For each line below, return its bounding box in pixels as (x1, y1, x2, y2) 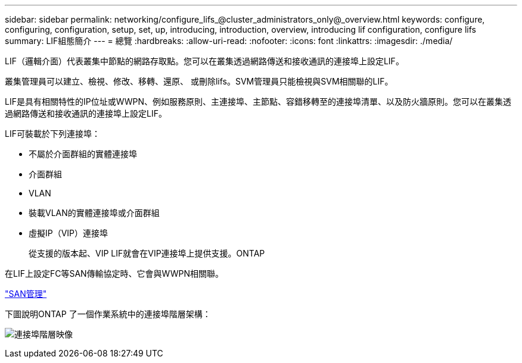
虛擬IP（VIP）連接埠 (29, 228, 108, 238)
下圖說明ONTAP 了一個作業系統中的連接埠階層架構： (5, 309, 211, 319)
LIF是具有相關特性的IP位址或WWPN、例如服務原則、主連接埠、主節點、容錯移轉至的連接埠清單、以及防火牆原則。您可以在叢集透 (5, 96, 512, 107)
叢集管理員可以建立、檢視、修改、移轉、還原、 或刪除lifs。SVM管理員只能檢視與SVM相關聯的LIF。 (5, 76, 393, 86)
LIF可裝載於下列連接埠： (5, 129, 100, 139)
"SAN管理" (5, 289, 47, 299)
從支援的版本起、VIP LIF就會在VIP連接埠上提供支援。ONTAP (29, 248, 265, 258)
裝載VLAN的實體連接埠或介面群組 (29, 208, 160, 218)
